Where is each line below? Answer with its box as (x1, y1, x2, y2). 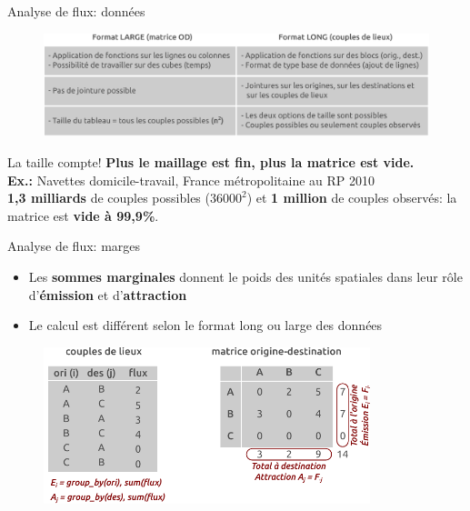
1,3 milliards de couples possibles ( (7, 188, 210, 207)
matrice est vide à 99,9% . (7, 205, 159, 225)
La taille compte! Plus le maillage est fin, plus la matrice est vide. (7, 153, 415, 172)
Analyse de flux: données (7, 2, 145, 20)
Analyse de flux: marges (7, 236, 141, 255)
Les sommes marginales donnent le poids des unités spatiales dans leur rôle (28, 267, 463, 286)
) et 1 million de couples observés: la (246, 188, 457, 207)
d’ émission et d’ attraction (28, 285, 187, 304)
